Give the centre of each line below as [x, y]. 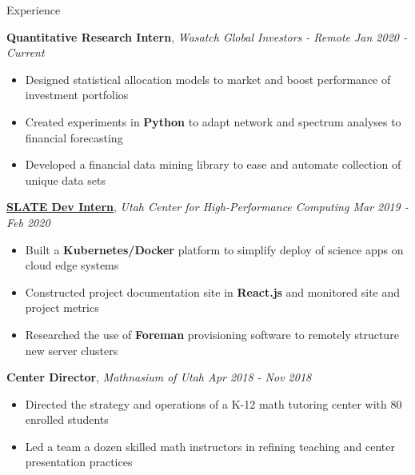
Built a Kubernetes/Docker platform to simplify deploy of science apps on [214, 249]
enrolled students [67, 419]
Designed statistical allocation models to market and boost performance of [208, 79]
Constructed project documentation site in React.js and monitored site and [213, 291]
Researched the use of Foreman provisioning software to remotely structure [212, 334]
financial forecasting [74, 137]
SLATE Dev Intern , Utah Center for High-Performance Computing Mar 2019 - [207, 207]
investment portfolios [77, 95]
